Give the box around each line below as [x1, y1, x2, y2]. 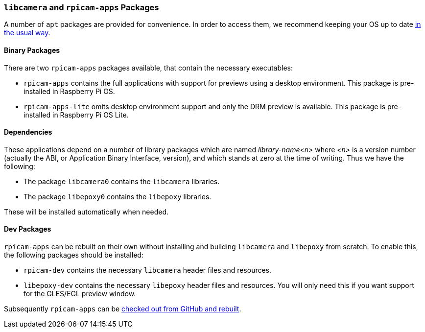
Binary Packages [4, 46, 60, 54]
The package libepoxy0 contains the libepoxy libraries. [24, 192, 212, 201]
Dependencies [4, 128, 52, 137]
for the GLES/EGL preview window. [24, 289, 136, 298]
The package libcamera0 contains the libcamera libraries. [24, 177, 220, 186]
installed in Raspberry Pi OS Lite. [24, 110, 129, 119]
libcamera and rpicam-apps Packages [4, 2, 159, 12]
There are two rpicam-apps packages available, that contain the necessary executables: [4, 63, 293, 72]
